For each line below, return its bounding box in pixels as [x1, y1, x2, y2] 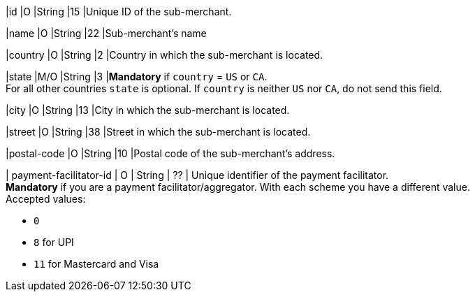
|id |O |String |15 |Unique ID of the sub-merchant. [6, 6, 232, 17]
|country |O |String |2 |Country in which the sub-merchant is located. [6, 49, 323, 61]
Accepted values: [6, 193, 86, 205]
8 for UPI [34, 236, 74, 248]
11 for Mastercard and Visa [34, 258, 159, 270]
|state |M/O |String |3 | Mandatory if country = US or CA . [6, 71, 268, 82]
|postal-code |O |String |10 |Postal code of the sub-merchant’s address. [6, 147, 335, 159]
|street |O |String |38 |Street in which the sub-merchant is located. [6, 126, 311, 138]
